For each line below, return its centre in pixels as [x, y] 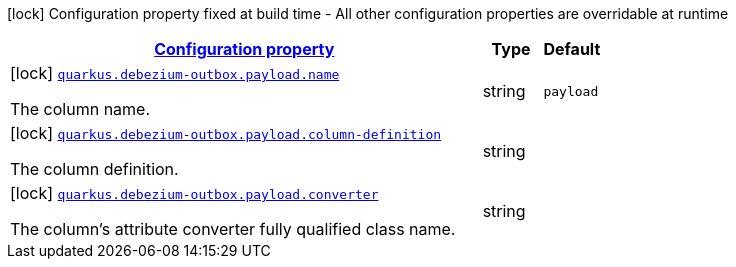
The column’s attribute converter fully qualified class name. [233, 229]
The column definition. [94, 169]
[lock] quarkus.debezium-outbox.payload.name [175, 73]
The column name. [80, 109]
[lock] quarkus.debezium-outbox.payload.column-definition [226, 133]
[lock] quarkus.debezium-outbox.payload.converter [194, 193]
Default [572, 49]
